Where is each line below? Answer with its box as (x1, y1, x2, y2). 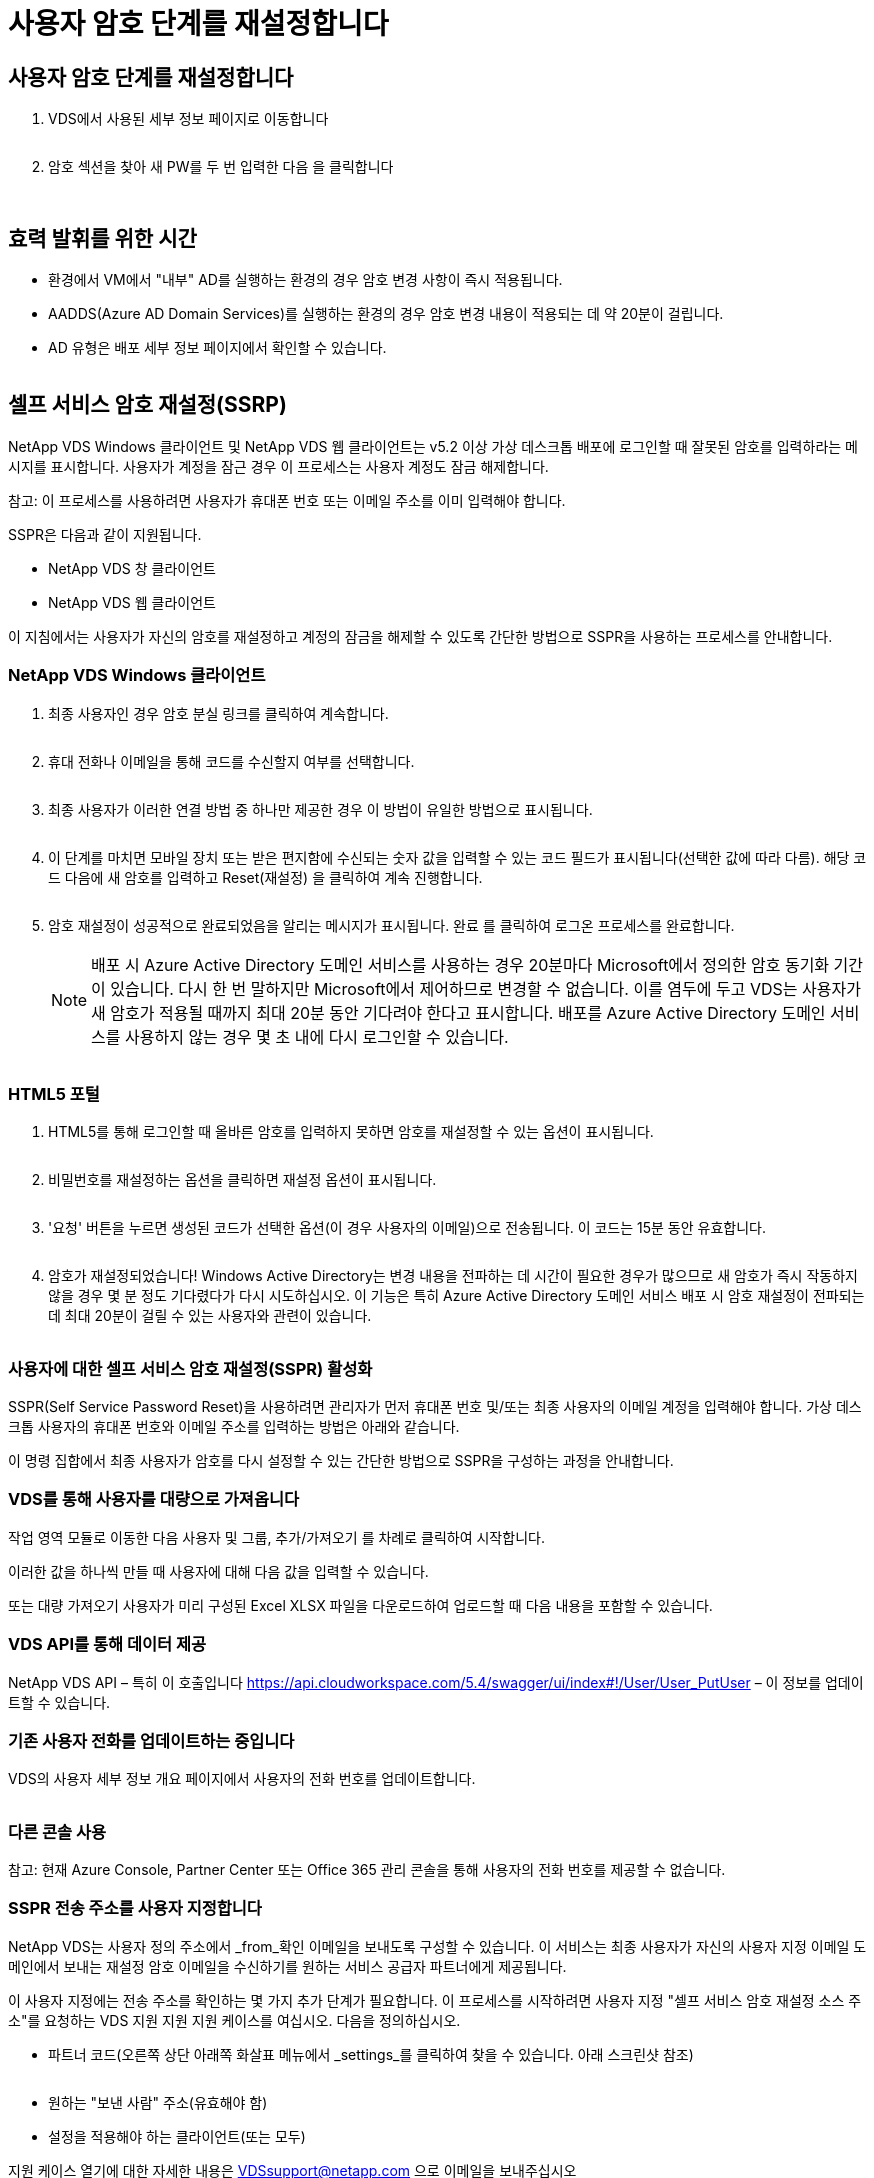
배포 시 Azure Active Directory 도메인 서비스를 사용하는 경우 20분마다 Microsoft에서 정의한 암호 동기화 (91, 954, 830, 975)
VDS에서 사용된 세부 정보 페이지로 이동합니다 (48, 110, 329, 128)
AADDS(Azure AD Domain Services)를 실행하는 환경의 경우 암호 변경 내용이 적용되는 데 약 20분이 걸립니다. (48, 305, 724, 323)
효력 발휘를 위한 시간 (8, 225, 197, 251)
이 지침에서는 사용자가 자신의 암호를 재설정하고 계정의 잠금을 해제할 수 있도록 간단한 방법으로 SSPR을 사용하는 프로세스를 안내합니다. (8, 627, 833, 645)
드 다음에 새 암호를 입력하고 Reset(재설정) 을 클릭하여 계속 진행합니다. (48, 868, 483, 886)
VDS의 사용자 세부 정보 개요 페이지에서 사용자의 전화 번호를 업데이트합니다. (8, 1770, 476, 1788)
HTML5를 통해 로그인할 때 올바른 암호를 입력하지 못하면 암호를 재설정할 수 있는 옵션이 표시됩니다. (48, 1123, 654, 1141)
